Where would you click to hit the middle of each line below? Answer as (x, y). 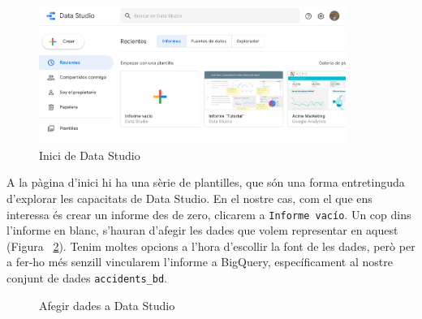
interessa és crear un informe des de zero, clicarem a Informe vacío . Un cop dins (209, 214)
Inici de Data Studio (90, 155)
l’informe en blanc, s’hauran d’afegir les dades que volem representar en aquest (202, 230)
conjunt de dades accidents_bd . (87, 278)
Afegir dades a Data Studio (107, 305)
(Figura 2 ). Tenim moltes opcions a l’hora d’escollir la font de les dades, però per (211, 246)
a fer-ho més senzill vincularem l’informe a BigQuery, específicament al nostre (200, 262)
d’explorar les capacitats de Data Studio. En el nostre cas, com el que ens (189, 198)
